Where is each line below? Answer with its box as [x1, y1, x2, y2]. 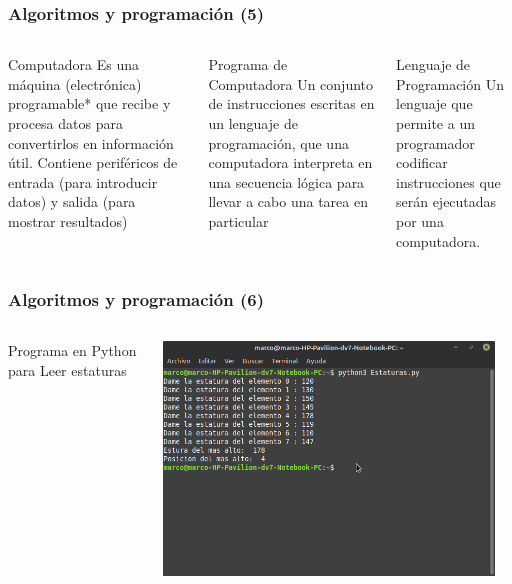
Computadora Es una [8, 54, 140, 75]
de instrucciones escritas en [208, 93, 375, 114]
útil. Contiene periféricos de [8, 152, 178, 173]
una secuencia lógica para [208, 171, 365, 192]
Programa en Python [8, 340, 137, 361]
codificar [395, 152, 448, 173]
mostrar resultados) [8, 210, 128, 231]
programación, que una [208, 132, 349, 153]
